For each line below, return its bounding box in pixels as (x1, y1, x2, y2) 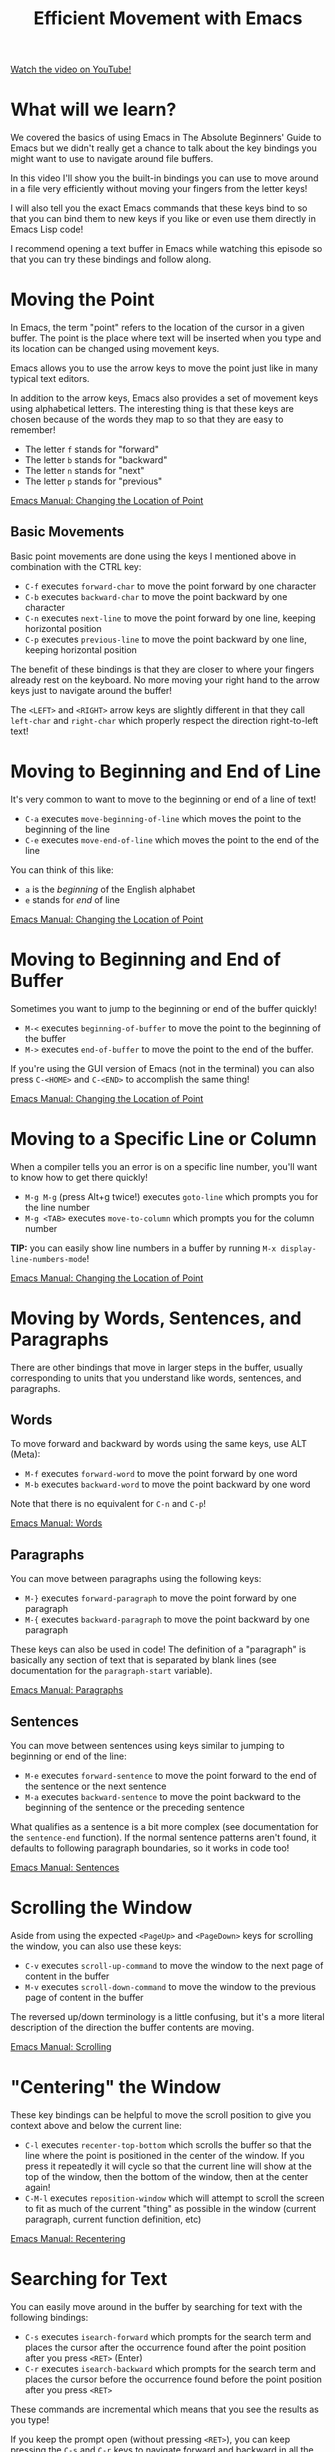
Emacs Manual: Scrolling (10, 2041, 112, 2052)
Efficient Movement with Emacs (33, 7, 303, 30)
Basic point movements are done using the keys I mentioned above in (10, 550, 297, 562)
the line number (24, 1201, 90, 1213)
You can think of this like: (10, 863, 114, 876)
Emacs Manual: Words (10, 1517, 103, 1529)
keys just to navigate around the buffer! (10, 684, 173, 696)
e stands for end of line (24, 893, 120, 906)
